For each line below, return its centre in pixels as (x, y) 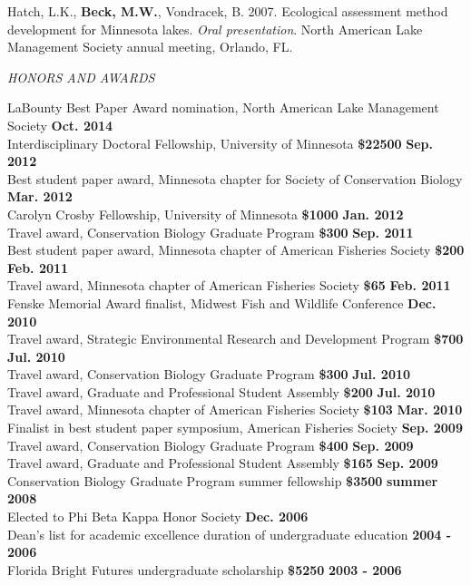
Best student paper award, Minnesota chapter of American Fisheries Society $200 (236, 250)
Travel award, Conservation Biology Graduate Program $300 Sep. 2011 (211, 232)
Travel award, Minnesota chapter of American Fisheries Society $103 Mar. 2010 (235, 409)
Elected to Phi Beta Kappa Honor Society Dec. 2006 (158, 517)
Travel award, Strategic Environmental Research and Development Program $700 (235, 339)
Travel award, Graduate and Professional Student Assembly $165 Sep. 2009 (223, 463)
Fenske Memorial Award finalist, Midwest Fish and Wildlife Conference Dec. (222, 302)
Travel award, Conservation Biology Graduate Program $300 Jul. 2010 (209, 374)
